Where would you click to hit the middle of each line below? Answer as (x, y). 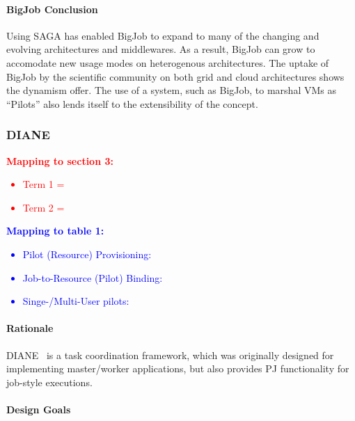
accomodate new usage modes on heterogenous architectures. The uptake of (168, 62)
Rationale (30, 328)
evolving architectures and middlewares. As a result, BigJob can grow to (161, 49)
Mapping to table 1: (55, 231)
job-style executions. (49, 382)
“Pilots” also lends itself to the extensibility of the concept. (132, 103)
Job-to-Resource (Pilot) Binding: (93, 277)
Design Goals (39, 409)
